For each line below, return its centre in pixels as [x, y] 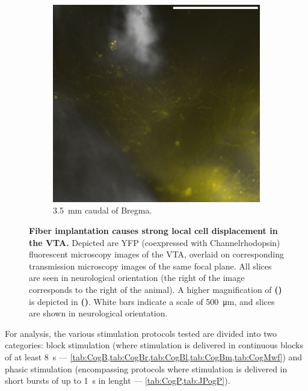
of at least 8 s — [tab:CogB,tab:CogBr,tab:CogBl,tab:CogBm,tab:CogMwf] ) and [154, 356]
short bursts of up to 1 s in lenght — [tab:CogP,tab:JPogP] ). [118, 380]
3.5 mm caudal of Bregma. [103, 210]
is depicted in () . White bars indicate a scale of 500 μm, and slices [152, 301]
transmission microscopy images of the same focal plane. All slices [150, 266]
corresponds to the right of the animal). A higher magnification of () [156, 289]
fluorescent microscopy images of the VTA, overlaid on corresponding [156, 254]
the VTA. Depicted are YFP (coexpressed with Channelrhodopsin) [155, 242]
